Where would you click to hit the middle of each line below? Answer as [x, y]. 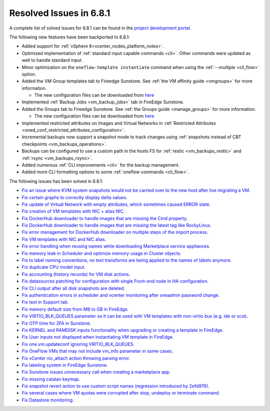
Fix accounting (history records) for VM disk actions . [76, 274]
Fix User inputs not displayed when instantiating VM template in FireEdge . [98, 337]
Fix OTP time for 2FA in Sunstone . [56, 323]
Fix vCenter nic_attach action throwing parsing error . [76, 358]
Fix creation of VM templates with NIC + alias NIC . [73, 211]
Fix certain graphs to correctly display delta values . [74, 197]
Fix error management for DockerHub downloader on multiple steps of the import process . [115, 232]
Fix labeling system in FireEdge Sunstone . [65, 365]
